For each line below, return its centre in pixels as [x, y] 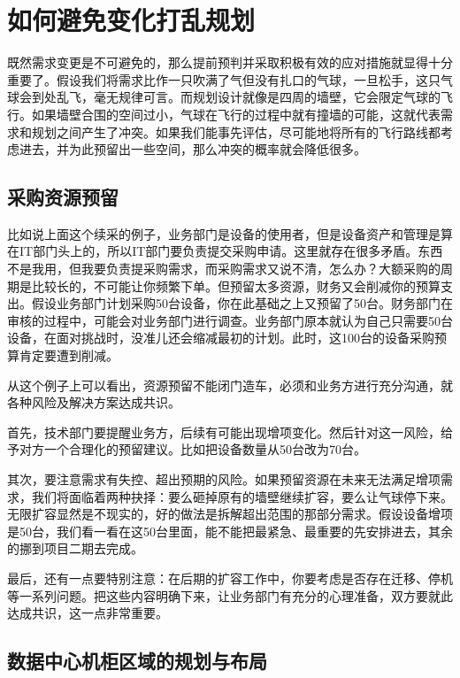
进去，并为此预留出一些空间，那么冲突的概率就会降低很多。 [192, 149]
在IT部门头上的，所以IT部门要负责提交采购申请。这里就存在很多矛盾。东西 [225, 251]
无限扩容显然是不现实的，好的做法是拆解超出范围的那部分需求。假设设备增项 [230, 514]
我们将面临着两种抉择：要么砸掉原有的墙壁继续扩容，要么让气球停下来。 [242, 496]
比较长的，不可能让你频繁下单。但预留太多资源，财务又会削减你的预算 [236, 285]
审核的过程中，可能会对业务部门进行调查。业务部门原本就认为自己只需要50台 [230, 320]
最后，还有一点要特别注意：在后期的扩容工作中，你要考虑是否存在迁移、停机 [230, 578]
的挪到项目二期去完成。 [75, 548]
